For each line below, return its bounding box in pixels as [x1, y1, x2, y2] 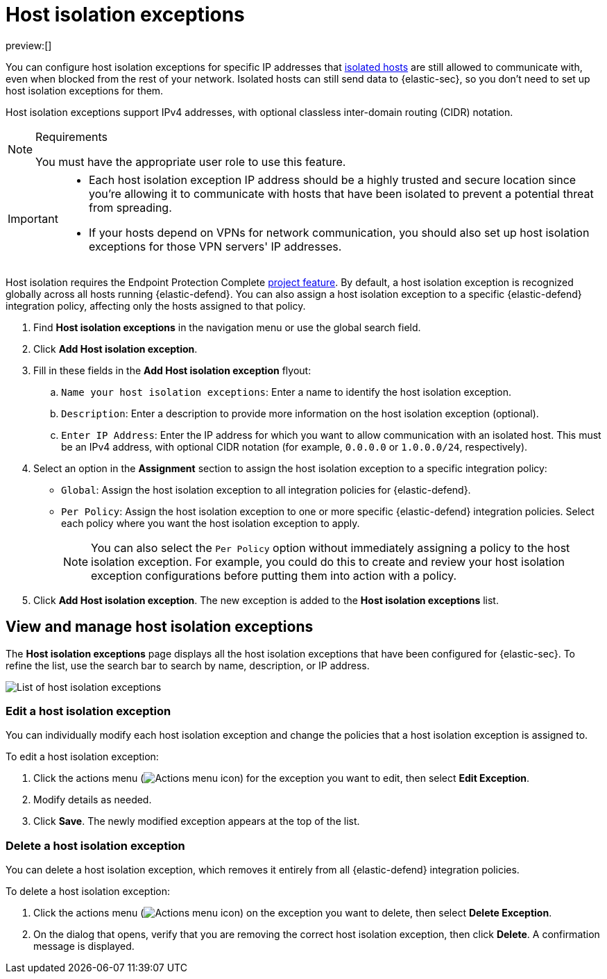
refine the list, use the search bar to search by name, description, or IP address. [6, 659, 370, 671]
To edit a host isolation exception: [6, 751, 159, 763]
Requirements [35, 129, 108, 144]
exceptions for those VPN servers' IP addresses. [88, 239, 342, 253]
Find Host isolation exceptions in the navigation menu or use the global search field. [33, 321, 421, 333]
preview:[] [6, 39, 52, 51]
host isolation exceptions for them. [6, 84, 164, 97]
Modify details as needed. [33, 794, 152, 806]
